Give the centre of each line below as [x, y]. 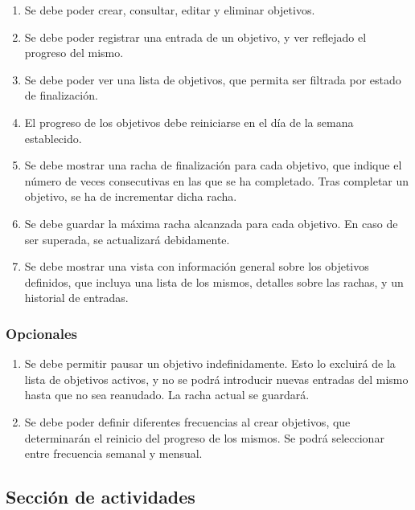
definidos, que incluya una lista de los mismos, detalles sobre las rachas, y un [214, 282]
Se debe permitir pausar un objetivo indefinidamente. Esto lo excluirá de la [210, 363]
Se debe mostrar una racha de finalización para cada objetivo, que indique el [213, 165]
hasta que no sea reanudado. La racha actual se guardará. [167, 395]
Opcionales [41, 333]
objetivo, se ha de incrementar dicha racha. [131, 196]
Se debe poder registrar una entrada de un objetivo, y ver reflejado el [195, 37]
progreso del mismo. [74, 53]
